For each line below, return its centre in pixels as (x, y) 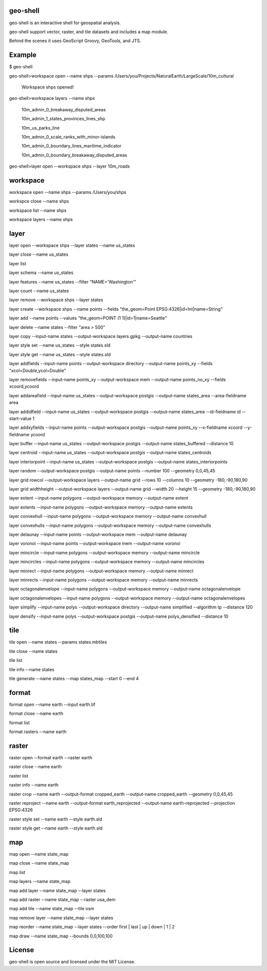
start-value (20, 418)
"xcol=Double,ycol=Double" (38, 370)
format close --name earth (36, 714)
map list (17, 872)
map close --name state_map (39, 863)
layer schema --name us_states (41, 273)
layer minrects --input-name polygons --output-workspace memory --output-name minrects (104, 580)
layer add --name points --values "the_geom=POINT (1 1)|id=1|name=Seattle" (88, 318)
